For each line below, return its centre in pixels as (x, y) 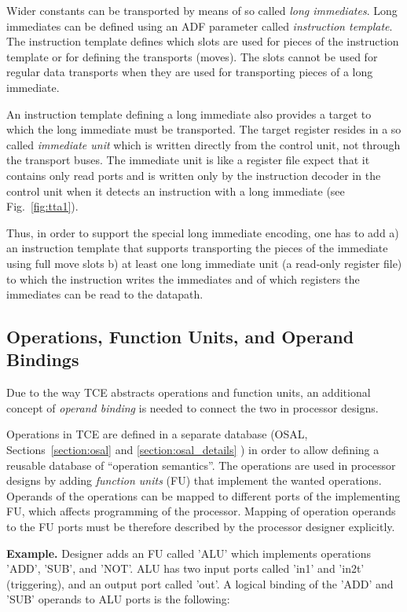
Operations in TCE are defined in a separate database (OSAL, (157, 434)
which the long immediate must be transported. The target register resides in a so (204, 129)
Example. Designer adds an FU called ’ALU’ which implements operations (189, 553)
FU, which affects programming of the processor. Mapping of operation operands (201, 511)
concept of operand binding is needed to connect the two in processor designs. (192, 407)
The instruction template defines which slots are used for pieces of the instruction (203, 41)
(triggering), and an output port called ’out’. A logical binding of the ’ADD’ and (200, 583)
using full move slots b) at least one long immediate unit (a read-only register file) (204, 263)
